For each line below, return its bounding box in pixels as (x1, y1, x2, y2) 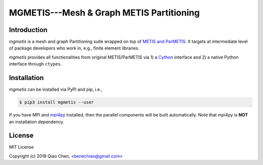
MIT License (9, 144, 34, 150)
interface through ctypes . (9, 61, 62, 67)
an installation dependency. (9, 119, 64, 125)
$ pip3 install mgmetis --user (19, 99, 94, 105)
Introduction (9, 26, 48, 34)
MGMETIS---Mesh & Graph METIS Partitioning (9, 7, 200, 18)
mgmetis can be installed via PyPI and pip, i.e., (9, 86, 102, 92)
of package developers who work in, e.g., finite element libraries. (9, 45, 140, 51)
